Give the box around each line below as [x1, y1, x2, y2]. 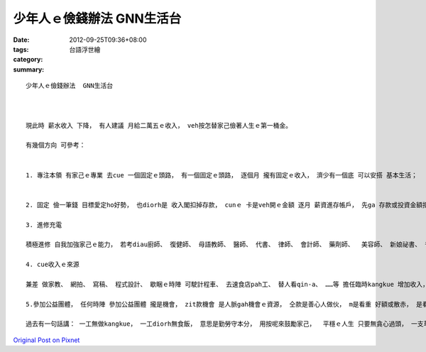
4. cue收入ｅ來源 [26, 260, 80, 269]
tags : [13, 45, 29, 53]
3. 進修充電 [26, 221, 62, 229]
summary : [13, 65, 45, 74]
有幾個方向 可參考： [26, 141, 86, 149]
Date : [13, 35, 30, 44]
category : [13, 55, 43, 64]
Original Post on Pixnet [13, 336, 80, 344]
